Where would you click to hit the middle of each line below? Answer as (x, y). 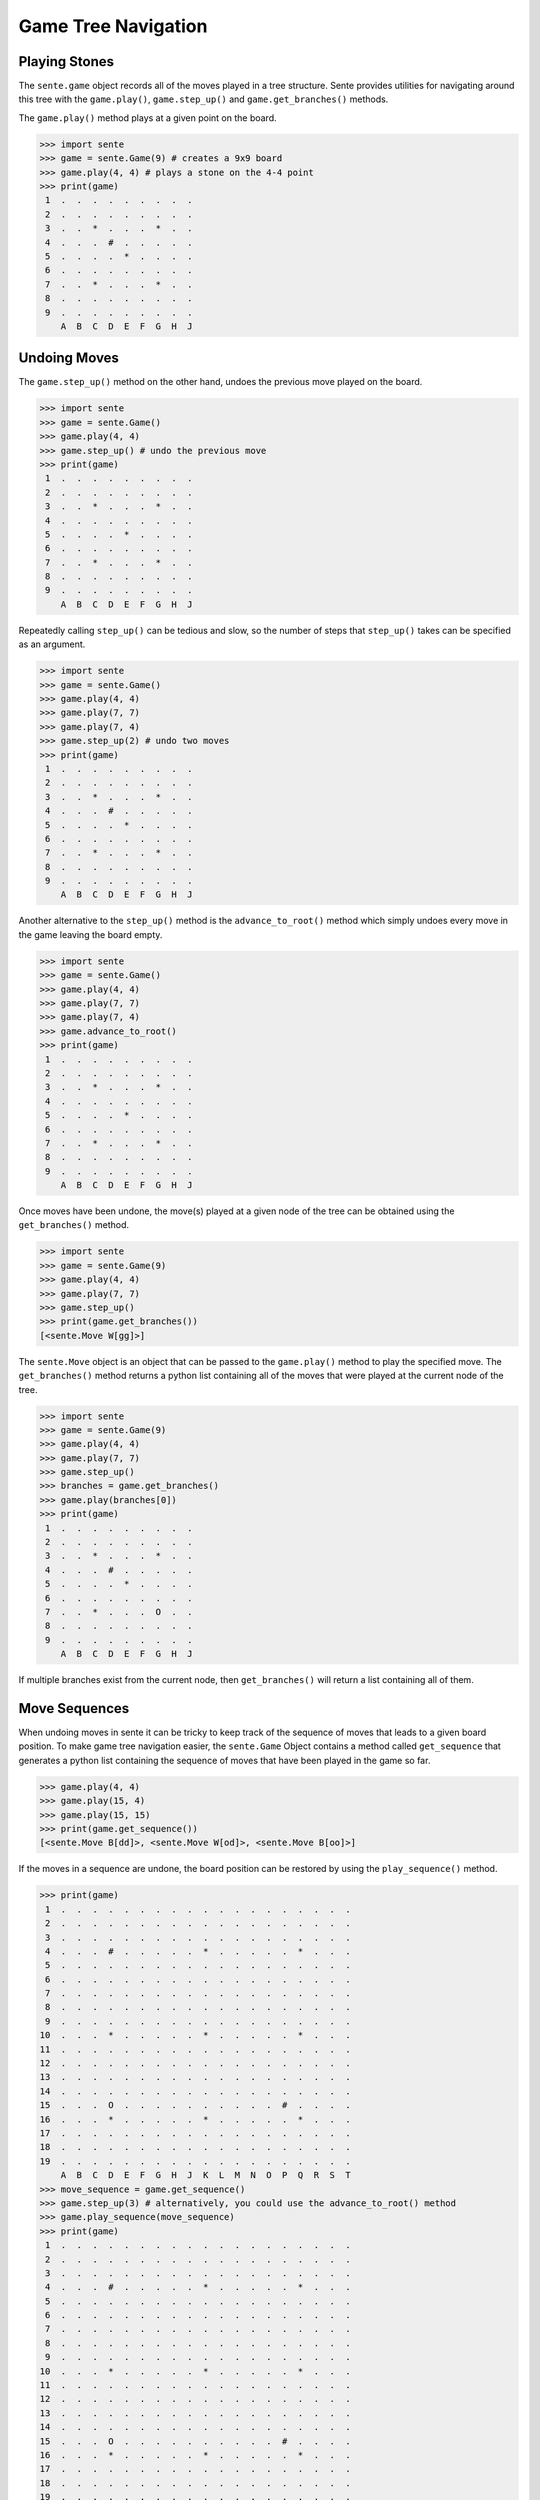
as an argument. (52, 644)
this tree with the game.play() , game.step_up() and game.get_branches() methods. (203, 99)
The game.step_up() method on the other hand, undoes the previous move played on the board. (220, 382)
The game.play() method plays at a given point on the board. (147, 117)
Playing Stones (66, 61)
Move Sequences (74, 1708)
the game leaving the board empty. (90, 934)
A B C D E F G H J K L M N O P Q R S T (205, 2175)
